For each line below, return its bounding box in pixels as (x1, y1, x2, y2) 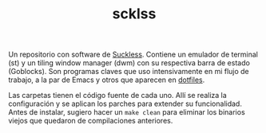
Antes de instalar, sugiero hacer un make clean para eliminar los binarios (8, 108, 245, 117)
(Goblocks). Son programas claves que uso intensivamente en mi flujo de (8, 67, 249, 76)
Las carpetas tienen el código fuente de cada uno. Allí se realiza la (8, 91, 228, 100)
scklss (112, 5, 157, 23)
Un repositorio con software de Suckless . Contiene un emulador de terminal (8, 49, 258, 60)
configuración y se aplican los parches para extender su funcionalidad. (8, 99, 242, 108)
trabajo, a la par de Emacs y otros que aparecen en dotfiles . (8, 75, 205, 84)
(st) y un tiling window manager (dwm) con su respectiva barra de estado (8, 58, 250, 68)
